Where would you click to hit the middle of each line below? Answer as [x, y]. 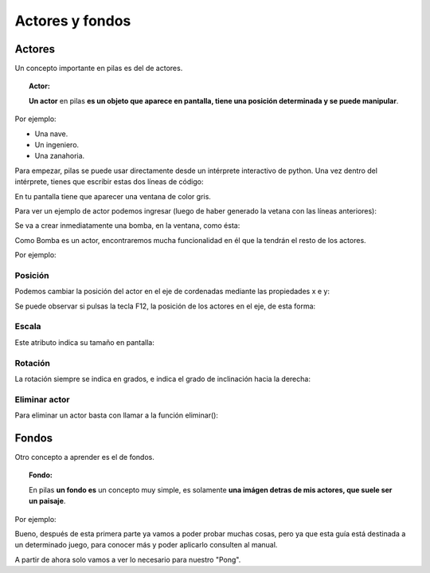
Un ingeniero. [57, 145]
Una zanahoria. [60, 156]
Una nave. [51, 133]
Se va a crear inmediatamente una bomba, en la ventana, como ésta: [127, 226]
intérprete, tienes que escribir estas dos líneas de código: [109, 182]
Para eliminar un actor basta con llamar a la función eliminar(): [117, 415]
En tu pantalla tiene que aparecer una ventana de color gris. [113, 196]
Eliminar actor [43, 399]
